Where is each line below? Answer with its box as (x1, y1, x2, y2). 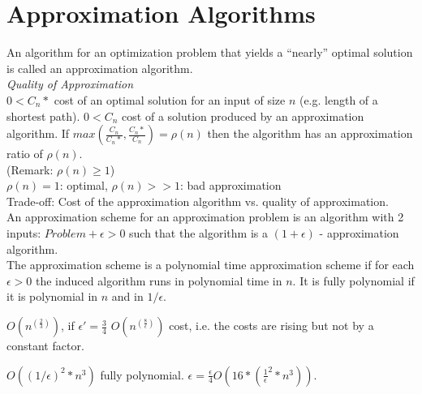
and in (111, 288, 144, 305)
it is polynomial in (6, 288, 98, 305)
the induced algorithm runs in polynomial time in (36, 272, 282, 289)
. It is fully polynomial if (292, 272, 415, 289)
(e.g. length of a (299, 91, 378, 108)
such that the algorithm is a (129, 225, 268, 242)
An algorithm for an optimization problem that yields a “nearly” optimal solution (6, 44, 413, 61)
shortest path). (6, 107, 80, 124)
